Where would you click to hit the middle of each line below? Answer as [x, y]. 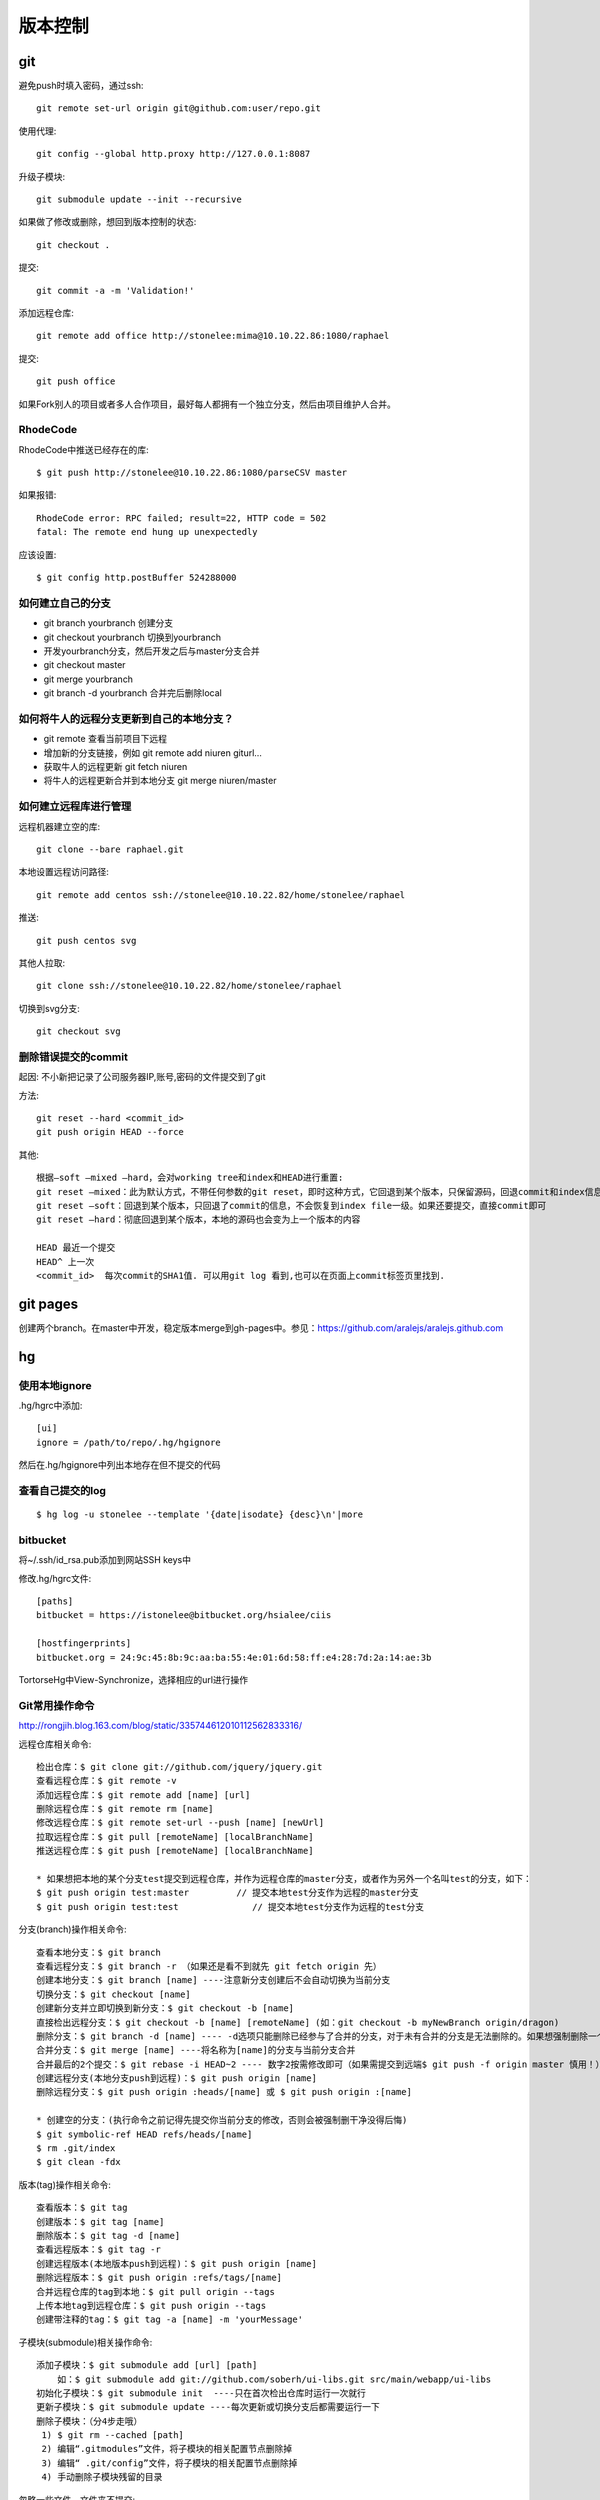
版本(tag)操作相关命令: [65, 2184]
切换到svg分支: [49, 1008]
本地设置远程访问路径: [64, 872]
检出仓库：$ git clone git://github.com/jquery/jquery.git [179, 1766]
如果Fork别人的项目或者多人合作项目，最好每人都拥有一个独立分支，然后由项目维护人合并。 [207, 404]
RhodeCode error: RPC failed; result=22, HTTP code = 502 [181, 518]
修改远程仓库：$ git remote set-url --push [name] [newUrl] [180, 1823]
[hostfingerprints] [84, 1643]
